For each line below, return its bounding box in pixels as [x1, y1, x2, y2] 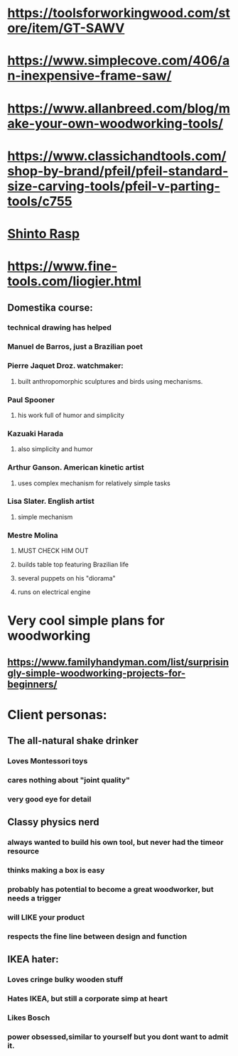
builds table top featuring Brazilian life [17, 560, 129, 569]
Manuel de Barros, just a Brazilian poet [7, 342, 144, 352]
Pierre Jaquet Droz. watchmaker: [7, 361, 124, 371]
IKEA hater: [7, 954, 59, 966]
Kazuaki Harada [7, 429, 64, 438]
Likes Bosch [7, 1013, 50, 1023]
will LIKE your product [7, 912, 85, 922]
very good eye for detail [7, 794, 92, 804]
